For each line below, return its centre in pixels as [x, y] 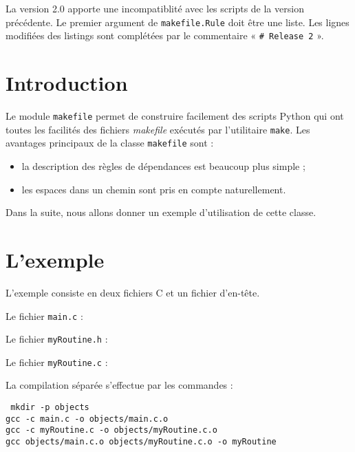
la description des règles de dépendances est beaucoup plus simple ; [163, 166]
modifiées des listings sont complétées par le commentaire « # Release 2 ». [165, 35]
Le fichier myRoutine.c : [57, 362]
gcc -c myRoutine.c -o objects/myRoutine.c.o [111, 430]
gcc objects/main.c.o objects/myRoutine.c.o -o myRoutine [141, 442]
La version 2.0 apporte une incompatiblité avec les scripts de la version [155, 8]
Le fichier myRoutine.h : [57, 339]
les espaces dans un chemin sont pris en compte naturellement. [154, 189]
